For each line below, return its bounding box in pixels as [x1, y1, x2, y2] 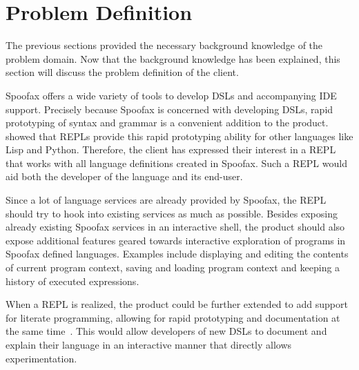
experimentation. [6, 351, 77, 365]
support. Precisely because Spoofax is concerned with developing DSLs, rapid [6, 101, 333, 116]
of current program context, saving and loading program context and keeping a [6, 260, 340, 275]
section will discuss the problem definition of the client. [6, 65, 239, 79]
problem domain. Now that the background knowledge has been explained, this [6, 51, 340, 66]
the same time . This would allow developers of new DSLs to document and [6, 324, 327, 338]
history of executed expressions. [6, 273, 139, 288]
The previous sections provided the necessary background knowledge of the [6, 38, 323, 52]
